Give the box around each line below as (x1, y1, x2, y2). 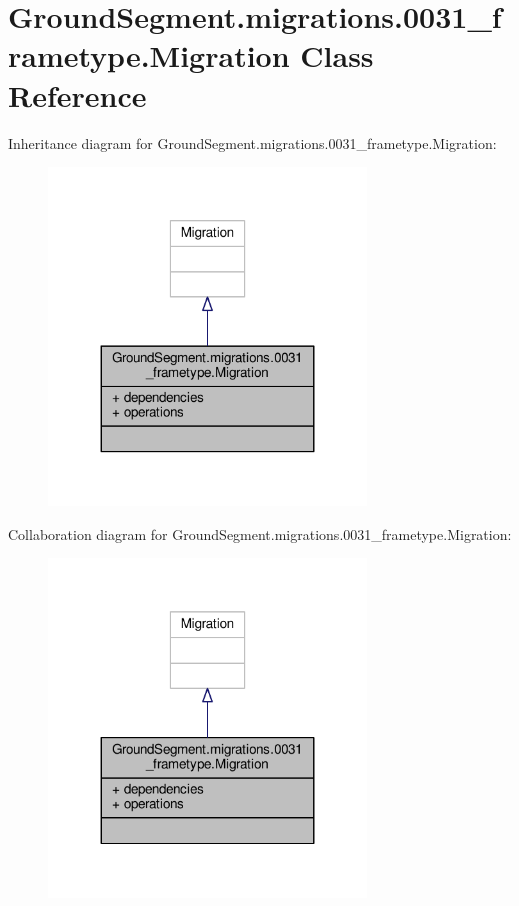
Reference (8, 74, 147, 115)
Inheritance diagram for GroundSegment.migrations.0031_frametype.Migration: (8, 132, 497, 153)
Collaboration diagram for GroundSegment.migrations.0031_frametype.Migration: (8, 523, 512, 544)
